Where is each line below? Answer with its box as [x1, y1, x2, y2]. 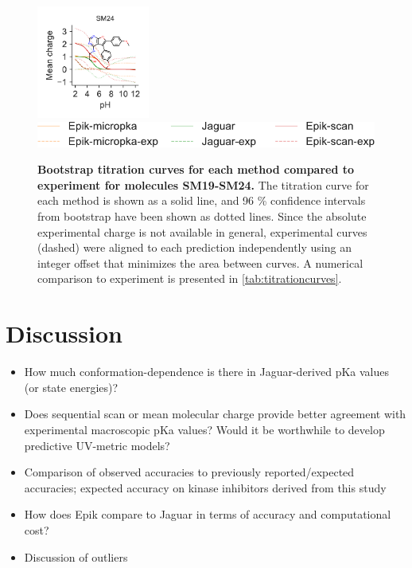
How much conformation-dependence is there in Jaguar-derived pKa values [24, 363, 390, 380]
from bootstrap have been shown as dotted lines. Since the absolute [37, 208, 367, 225]
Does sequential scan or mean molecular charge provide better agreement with [24, 405, 406, 422]
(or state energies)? [24, 378, 119, 395]
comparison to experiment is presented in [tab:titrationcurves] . [37, 270, 342, 287]
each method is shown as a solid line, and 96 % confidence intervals [37, 192, 366, 209]
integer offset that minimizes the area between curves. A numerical [37, 254, 363, 271]
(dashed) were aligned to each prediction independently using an [37, 239, 352, 256]
